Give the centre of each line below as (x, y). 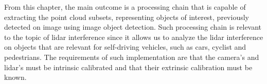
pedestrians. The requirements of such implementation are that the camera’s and (132, 57)
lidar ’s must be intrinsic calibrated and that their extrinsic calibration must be (128, 67)
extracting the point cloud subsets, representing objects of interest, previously (127, 17)
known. (15, 77)
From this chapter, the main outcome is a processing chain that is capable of (125, 7)
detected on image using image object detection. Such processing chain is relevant (133, 27)
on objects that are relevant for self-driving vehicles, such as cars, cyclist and (125, 47)
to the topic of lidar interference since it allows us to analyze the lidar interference (134, 37)
